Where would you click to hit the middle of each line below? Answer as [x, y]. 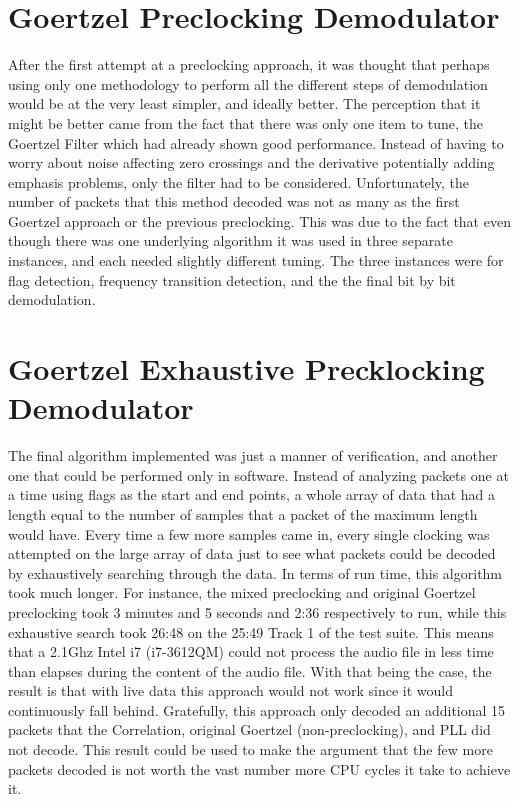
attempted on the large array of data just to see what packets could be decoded [252, 553]
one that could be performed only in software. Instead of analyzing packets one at [258, 474]
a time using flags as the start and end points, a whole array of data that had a [252, 494]
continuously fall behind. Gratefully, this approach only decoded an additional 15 [257, 709]
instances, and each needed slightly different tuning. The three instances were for [256, 260]
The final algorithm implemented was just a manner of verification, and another [253, 455]
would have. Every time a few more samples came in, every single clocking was [249, 533]
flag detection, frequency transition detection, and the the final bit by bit [232, 279]
